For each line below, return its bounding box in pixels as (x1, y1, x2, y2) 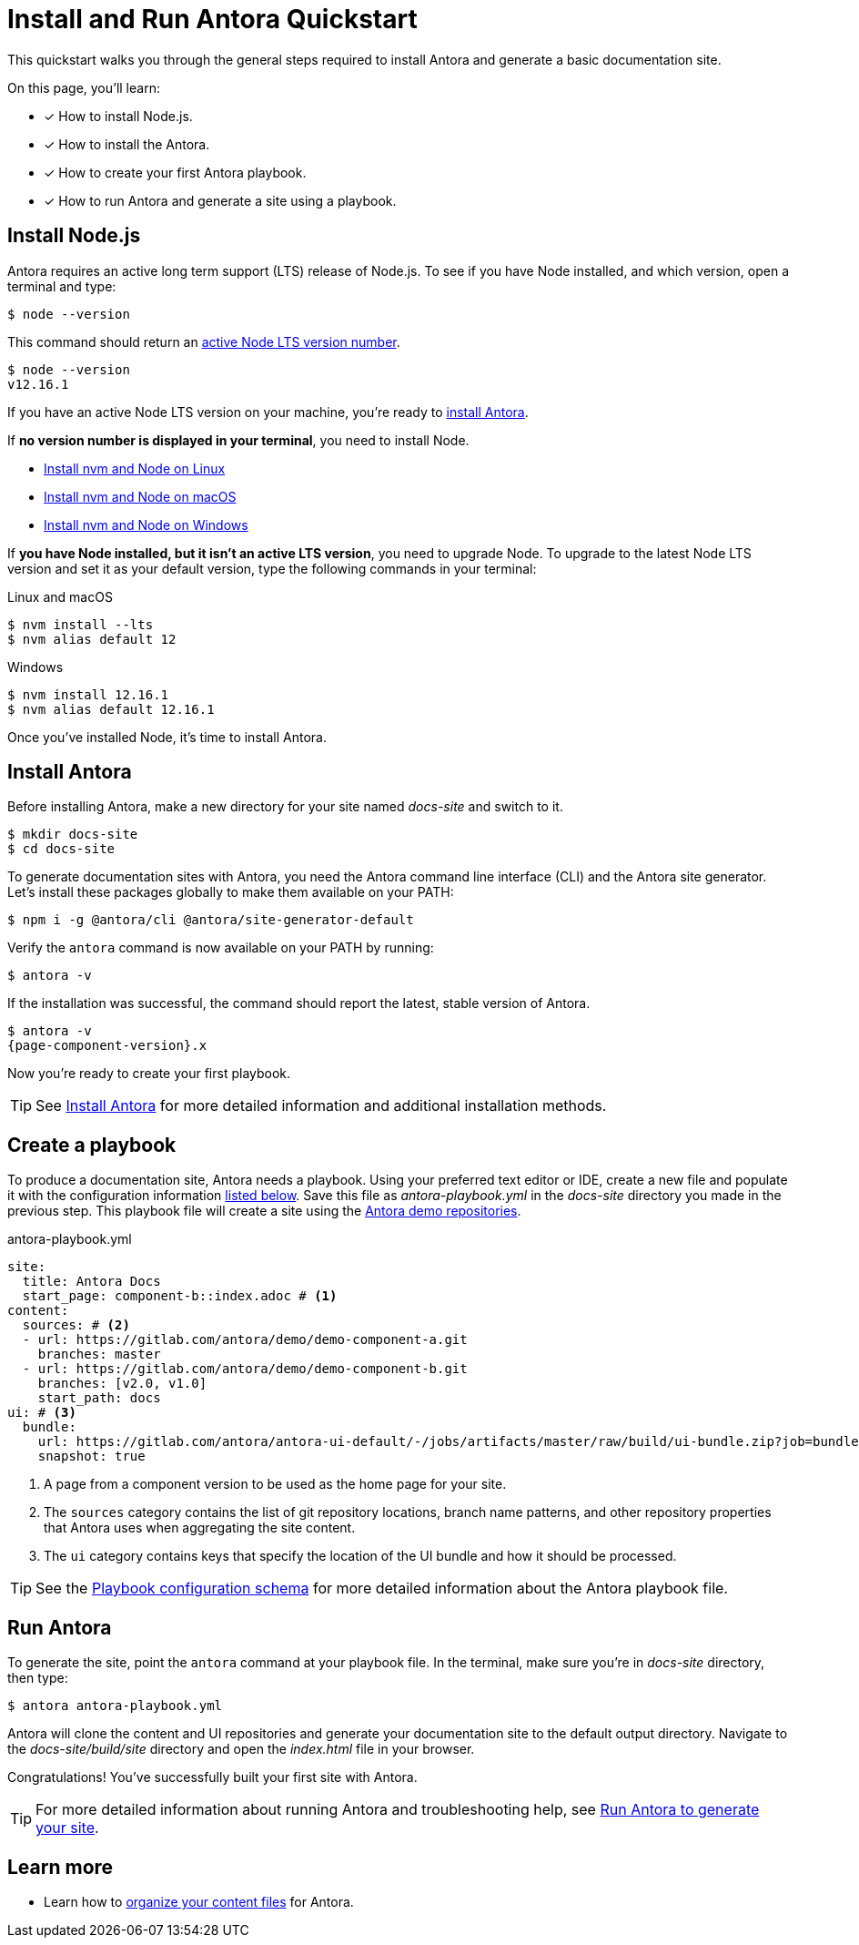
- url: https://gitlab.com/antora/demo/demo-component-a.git (22, 1332, 468, 1348)
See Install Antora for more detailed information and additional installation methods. (35, 1096, 607, 1115)
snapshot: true (37, 1449, 146, 1464)
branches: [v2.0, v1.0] (37, 1376, 207, 1391)
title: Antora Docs (22, 1274, 161, 1289)
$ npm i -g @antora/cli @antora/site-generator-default (7, 912, 414, 928)
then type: (7, 1670, 68, 1686)
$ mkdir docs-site (7, 827, 138, 842)
